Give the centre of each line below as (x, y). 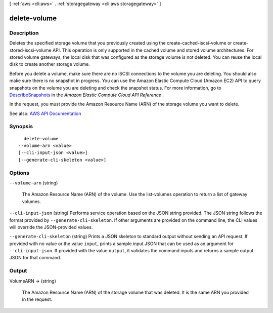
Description (24, 33)
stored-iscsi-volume (30, 50)
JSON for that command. (35, 258)
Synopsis (21, 127)
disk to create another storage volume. (50, 64)
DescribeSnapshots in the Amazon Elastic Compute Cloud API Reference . (87, 95)
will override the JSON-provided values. (51, 227)
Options (19, 173)
